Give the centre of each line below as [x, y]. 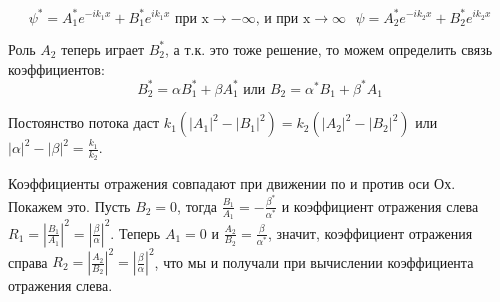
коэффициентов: [56, 68]
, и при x [283, 18]
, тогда [197, 205]
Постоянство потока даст [84, 122]
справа [28, 261]
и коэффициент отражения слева [380, 205]
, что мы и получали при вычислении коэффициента [314, 261]
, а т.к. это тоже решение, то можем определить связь [329, 48]
